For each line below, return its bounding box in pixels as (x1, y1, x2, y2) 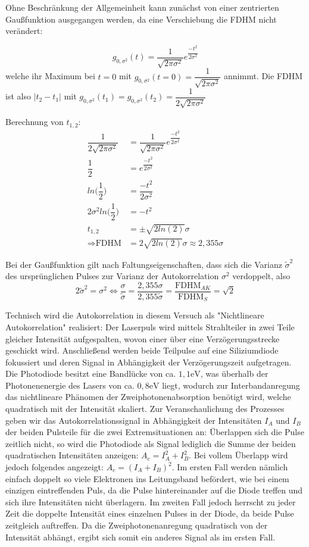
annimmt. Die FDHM (224, 70, 303, 82)
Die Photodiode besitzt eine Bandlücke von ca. (5, 367, 176, 380)
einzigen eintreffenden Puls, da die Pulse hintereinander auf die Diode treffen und (5, 484, 303, 496)
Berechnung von (5, 115, 64, 128)
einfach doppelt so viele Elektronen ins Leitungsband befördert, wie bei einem (5, 472, 289, 485)
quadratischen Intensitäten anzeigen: (5, 449, 139, 461)
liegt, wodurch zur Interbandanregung (162, 379, 300, 391)
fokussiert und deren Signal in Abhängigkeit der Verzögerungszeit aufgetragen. (5, 355, 292, 368)
